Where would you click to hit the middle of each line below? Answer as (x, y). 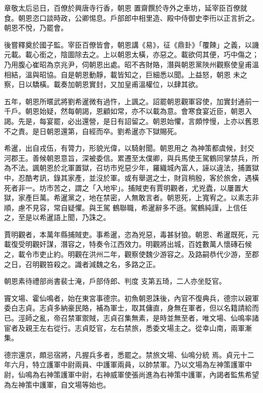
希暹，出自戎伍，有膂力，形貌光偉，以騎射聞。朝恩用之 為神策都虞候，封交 (129, 148)
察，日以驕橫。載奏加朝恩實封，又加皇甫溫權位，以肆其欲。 (103, 84)
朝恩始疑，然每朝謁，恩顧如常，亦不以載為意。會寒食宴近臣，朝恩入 (138, 111)
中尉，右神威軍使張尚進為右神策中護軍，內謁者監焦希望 (167, 374)
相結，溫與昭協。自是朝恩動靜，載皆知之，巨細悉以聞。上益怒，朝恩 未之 (126, 74)
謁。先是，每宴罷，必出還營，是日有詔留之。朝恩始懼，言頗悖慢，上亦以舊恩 (131, 121)
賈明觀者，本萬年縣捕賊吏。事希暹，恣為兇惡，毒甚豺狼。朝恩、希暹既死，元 (131, 234)
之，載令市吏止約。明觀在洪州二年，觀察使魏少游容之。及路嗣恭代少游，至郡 (131, 254)
